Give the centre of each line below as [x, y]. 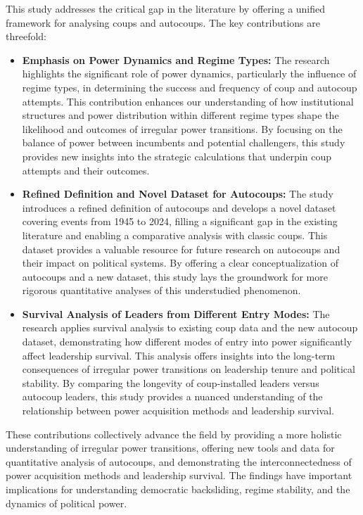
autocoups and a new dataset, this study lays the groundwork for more [175, 276]
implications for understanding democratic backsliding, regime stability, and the [178, 489]
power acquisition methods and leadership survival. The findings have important [179, 475]
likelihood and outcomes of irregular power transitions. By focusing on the [182, 128]
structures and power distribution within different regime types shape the [180, 115]
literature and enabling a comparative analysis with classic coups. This [175, 235]
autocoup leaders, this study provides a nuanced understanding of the [172, 396]
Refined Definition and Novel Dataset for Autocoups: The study [178, 194]
